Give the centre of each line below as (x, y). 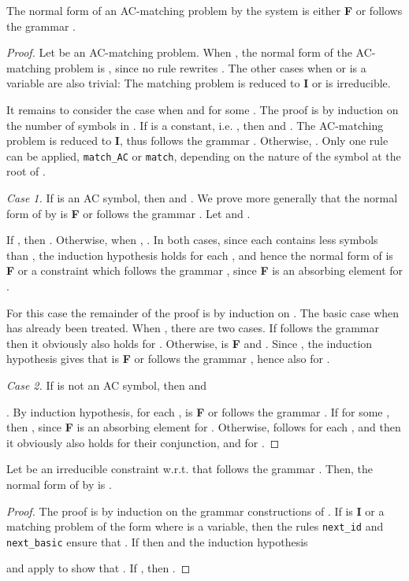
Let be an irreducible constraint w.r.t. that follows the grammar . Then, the (190, 469)
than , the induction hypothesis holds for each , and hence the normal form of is (200, 255)
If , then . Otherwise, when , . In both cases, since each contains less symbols (192, 240)
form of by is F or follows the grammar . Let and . (128, 213)
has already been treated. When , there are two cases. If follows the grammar (193, 328)
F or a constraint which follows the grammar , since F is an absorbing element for (205, 270)
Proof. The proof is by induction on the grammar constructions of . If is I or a (195, 511)
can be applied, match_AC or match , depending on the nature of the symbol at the (204, 155)
